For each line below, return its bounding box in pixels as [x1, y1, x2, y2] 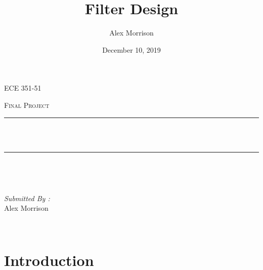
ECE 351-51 [4, 83, 41, 93]
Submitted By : [4, 192, 50, 203]
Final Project [4, 99, 50, 110]
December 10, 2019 [102, 44, 161, 55]
